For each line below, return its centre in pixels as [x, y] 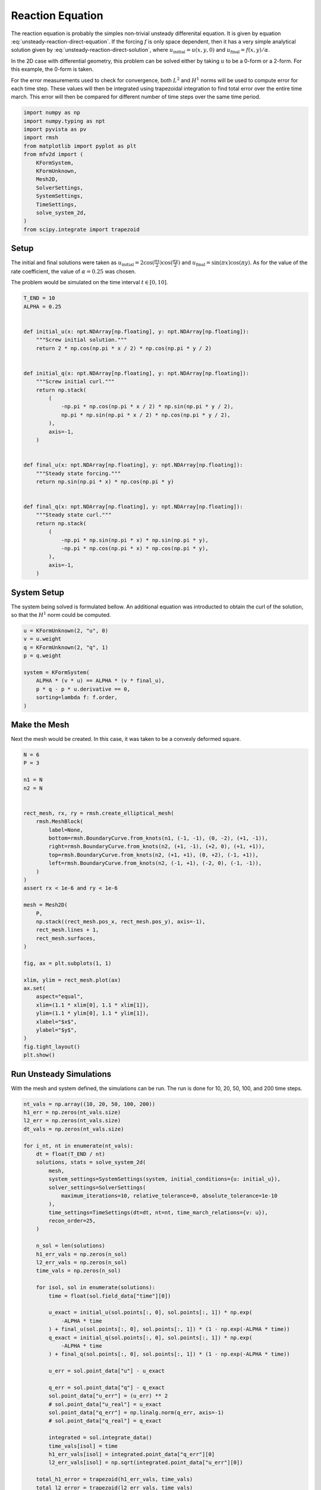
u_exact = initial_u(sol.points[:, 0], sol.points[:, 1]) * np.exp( [150, 1312]
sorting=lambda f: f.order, [77, 698]
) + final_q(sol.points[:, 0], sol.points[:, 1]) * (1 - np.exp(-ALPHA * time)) [169, 1354]
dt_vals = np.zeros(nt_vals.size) [74, 1129]
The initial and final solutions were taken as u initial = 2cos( [83, 263]
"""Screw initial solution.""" [81, 340]
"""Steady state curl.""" [74, 515]
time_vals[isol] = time [83, 1446]
